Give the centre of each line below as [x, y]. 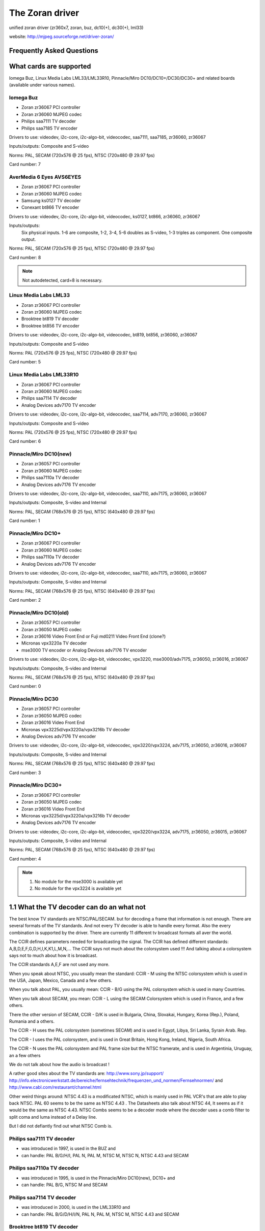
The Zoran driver [44, 13]
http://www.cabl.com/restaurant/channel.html [55, 1087]
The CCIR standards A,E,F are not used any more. [59, 965]
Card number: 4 [25, 859]
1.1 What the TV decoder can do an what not [77, 907]
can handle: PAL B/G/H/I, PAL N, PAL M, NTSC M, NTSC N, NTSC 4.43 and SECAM [105, 1155]
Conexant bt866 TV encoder [50, 207]
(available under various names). [42, 85]
